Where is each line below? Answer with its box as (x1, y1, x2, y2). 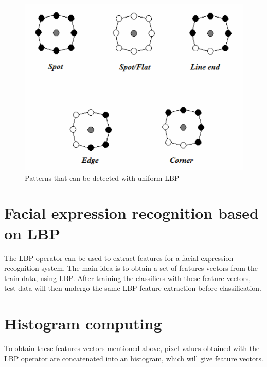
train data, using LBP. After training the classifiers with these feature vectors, (4, 272, 251, 283)
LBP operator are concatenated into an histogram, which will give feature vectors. (4, 353, 263, 363)
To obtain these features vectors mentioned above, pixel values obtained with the (4, 343, 260, 354)
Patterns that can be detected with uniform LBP (25, 172, 180, 183)
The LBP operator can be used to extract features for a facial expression (4, 252, 234, 263)
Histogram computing (4, 313, 162, 334)
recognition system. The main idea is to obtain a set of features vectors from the (4, 263, 258, 273)
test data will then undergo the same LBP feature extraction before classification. (4, 283, 261, 293)
